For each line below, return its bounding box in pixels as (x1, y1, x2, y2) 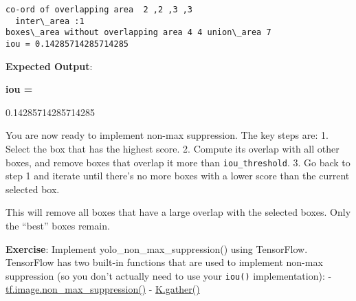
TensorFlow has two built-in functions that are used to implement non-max (5, 255, 323, 269)
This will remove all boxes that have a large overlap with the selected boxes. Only (5, 205, 351, 219)
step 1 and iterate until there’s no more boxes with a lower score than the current (5, 168, 350, 183)
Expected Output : (5, 58, 93, 73)
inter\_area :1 (15, 16, 85, 26)
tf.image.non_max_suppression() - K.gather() (5, 282, 200, 296)
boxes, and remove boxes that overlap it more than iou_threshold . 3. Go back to (5, 155, 351, 169)
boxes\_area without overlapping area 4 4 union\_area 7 (5, 27, 271, 38)
